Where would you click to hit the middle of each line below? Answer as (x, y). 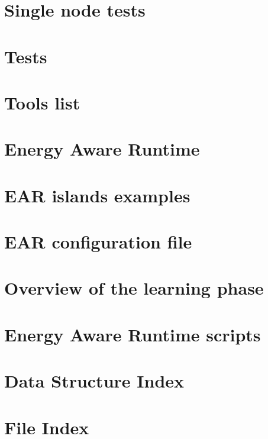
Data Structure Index (94, 381)
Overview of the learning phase (134, 288)
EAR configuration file (98, 242)
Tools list (42, 102)
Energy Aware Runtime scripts (133, 334)
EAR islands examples (97, 195)
